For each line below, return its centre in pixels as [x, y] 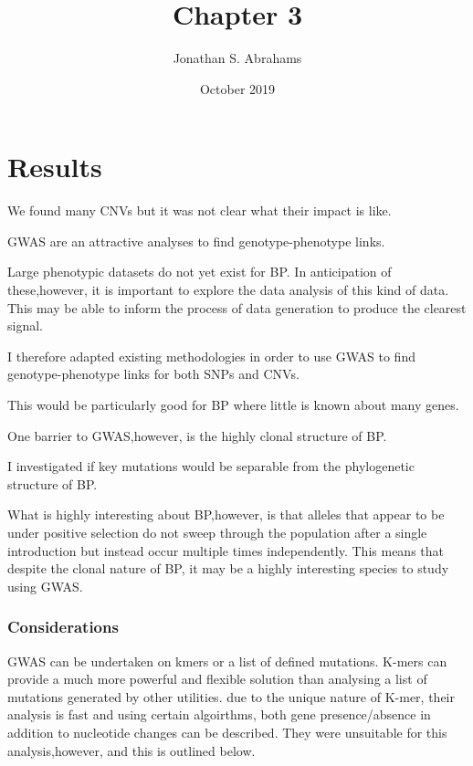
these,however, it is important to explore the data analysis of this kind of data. [228, 290]
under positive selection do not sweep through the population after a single [217, 532]
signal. [25, 325]
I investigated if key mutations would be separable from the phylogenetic [211, 466]
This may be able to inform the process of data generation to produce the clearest [237, 307]
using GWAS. [45, 586]
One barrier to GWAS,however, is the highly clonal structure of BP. [197, 435]
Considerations [63, 627]
